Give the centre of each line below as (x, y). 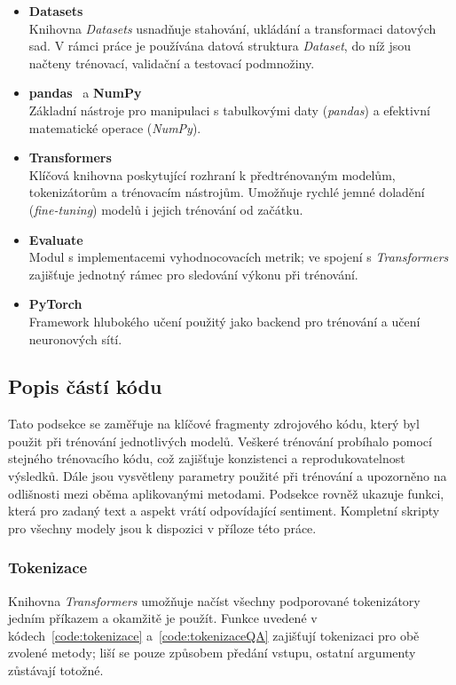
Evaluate (56, 239)
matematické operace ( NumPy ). (115, 127)
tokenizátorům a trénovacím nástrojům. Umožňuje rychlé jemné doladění (227, 192)
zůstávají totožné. (56, 670)
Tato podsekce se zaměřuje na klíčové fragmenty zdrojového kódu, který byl (214, 424)
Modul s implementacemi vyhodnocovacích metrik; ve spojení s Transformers (239, 257)
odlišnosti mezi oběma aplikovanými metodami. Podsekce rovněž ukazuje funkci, (226, 493)
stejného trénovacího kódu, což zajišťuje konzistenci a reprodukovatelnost (207, 458)
